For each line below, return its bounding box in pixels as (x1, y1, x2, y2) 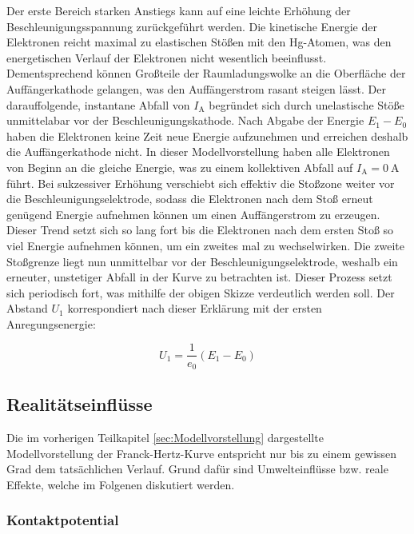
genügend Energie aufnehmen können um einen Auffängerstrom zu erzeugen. (6, 205, 380, 222)
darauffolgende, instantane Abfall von (6, 96, 190, 113)
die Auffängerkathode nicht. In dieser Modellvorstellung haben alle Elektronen (6, 143, 390, 160)
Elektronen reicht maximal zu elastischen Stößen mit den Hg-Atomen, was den (6, 34, 392, 50)
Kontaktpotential (6, 510, 119, 530)
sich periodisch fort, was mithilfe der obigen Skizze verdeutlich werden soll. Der (6, 284, 395, 301)
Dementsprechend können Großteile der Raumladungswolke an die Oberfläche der (6, 65, 406, 82)
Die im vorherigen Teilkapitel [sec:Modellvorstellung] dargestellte (6, 429, 324, 446)
